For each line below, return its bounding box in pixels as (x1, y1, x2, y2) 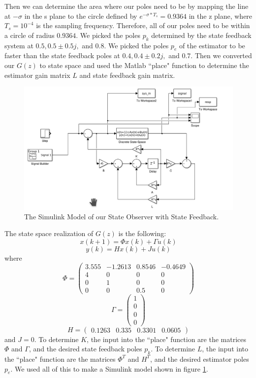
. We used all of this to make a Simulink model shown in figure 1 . (10, 363, 208, 374)
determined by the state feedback (151, 30, 252, 40)
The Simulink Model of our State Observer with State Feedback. (24, 211, 219, 222)
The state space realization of (4, 228, 94, 239)
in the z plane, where (189, 10, 253, 21)
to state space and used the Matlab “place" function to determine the (39, 60, 249, 70)
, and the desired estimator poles (150, 353, 249, 364)
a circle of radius (4, 30, 55, 40)
